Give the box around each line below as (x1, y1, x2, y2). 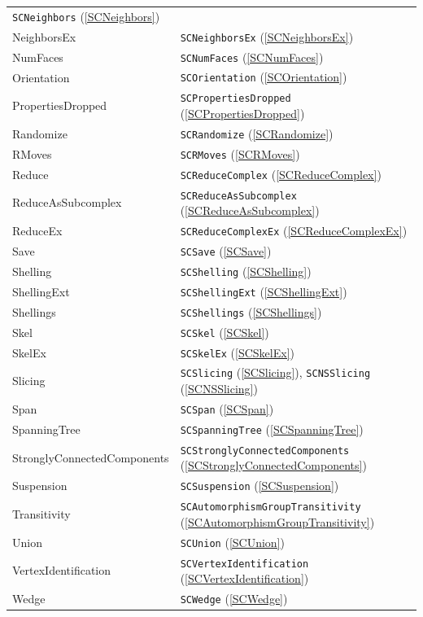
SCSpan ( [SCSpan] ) (180, 400, 274, 417)
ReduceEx (12, 222, 63, 239)
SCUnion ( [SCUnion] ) (180, 533, 285, 550)
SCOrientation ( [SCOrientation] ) (180, 68, 347, 85)
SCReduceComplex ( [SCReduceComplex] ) (180, 165, 382, 182)
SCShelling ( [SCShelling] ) (180, 262, 312, 279)
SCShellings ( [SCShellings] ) (180, 303, 322, 320)
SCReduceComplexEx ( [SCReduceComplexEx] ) (180, 222, 408, 239)
